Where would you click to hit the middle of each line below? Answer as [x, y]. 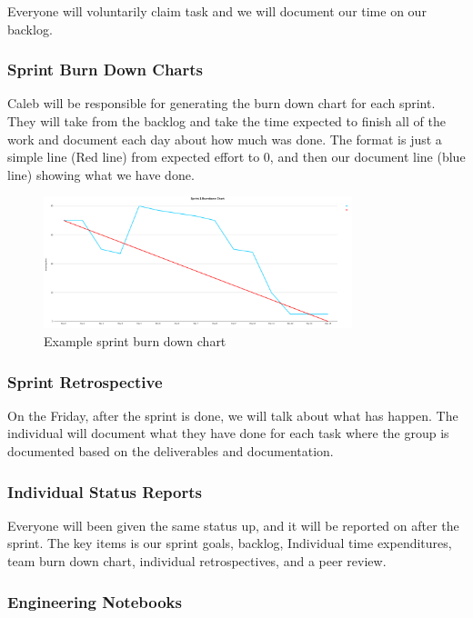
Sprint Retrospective [85, 381]
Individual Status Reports [105, 491]
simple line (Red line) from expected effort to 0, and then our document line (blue [236, 157]
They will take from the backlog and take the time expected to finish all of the [226, 121]
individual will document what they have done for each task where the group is [228, 433]
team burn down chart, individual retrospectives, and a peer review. [197, 561]
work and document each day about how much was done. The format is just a [225, 139]
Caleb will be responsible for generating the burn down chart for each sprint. [221, 103]
